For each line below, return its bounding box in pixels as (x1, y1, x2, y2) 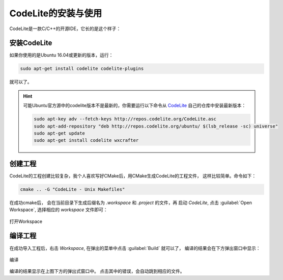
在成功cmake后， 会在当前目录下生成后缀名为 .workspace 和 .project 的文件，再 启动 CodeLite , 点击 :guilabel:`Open (9, 199, 252, 206)
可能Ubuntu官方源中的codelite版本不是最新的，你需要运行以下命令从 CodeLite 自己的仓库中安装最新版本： (23, 103, 246, 109)
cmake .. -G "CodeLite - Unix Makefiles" (20, 186, 125, 192)
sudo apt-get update (34, 130, 85, 136)
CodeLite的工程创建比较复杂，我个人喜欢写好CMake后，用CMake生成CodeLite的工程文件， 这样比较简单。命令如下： (9, 172, 257, 179)
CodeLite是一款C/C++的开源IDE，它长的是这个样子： (9, 26, 121, 32)
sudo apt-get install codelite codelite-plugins (20, 66, 144, 71)
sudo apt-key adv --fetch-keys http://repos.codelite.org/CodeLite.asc (34, 116, 216, 122)
